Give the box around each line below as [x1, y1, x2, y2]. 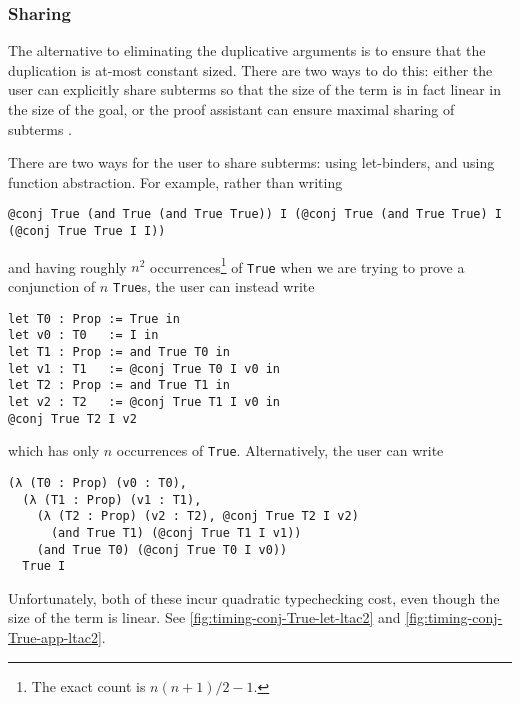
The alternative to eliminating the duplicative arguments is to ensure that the [8, 40, 486, 61]
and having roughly [8, 256, 127, 277]
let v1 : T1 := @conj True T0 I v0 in [8, 361, 281, 376]
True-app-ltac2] [8, 627, 102, 648]
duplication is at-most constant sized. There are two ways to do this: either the [8, 59, 493, 80]
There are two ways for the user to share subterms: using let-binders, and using [8, 152, 495, 173]
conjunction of [8, 276, 96, 296]
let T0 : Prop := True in [8, 311, 180, 326]
